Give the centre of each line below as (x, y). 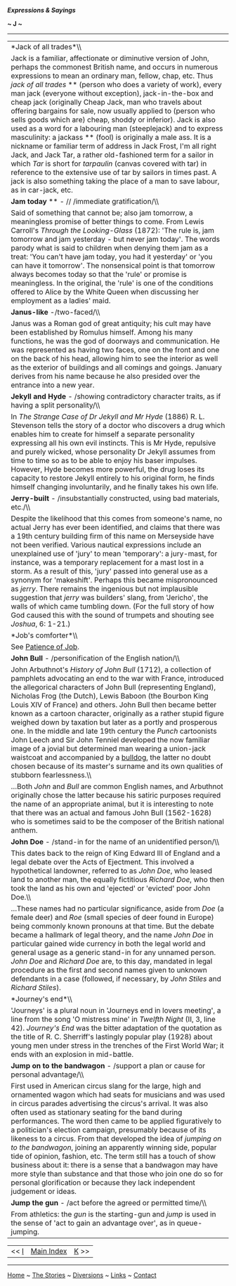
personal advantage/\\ (47, 1074)
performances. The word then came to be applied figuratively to (116, 1121)
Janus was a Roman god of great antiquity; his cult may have (111, 324)
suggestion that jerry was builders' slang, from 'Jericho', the (110, 598)
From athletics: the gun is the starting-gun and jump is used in (113, 1214)
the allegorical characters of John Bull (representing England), (113, 687)
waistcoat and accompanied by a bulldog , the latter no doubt (111, 757)
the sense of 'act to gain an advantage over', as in (93, 1223)
